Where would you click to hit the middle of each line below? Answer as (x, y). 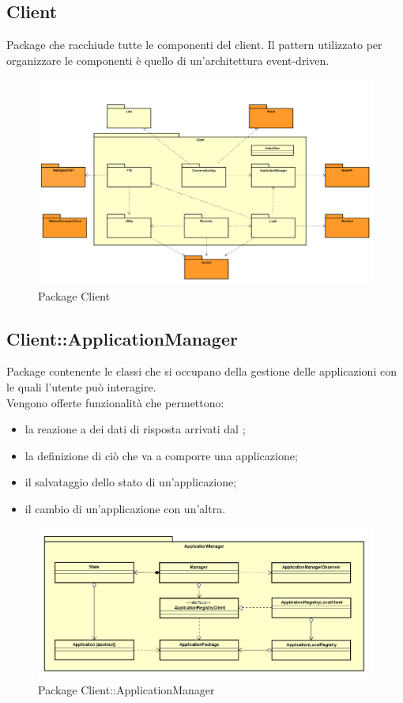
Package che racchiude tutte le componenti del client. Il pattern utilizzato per (194, 45)
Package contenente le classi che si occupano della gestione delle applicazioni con (201, 371)
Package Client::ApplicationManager (126, 690)
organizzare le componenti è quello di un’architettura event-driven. (168, 60)
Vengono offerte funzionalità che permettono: (115, 402)
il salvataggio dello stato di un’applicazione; (131, 482)
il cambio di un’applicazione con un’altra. (125, 508)
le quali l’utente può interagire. (81, 386)
